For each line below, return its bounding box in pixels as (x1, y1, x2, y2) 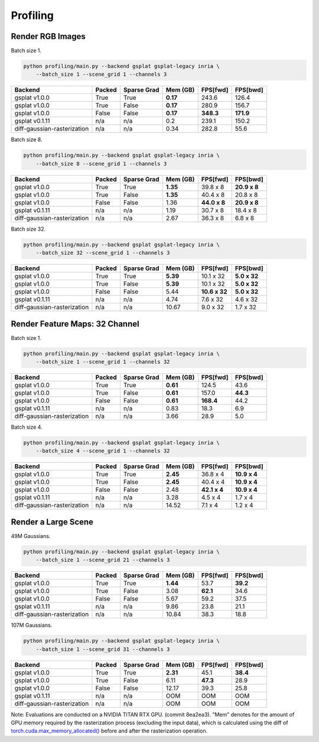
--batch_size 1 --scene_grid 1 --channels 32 (35, 358, 170, 365)
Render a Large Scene (11, 517, 94, 527)
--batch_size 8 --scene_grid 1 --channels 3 (35, 160, 167, 167)
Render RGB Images (11, 31, 86, 41)
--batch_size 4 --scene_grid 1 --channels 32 (35, 448, 170, 455)
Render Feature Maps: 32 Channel (11, 319, 139, 329)
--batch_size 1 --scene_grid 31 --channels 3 (35, 646, 170, 653)
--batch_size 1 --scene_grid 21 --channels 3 (35, 556, 170, 563)
